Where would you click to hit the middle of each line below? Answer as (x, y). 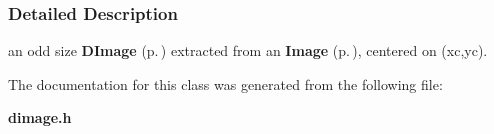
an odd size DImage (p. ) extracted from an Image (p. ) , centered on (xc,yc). (248, 50)
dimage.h (40, 117)
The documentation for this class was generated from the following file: (225, 83)
